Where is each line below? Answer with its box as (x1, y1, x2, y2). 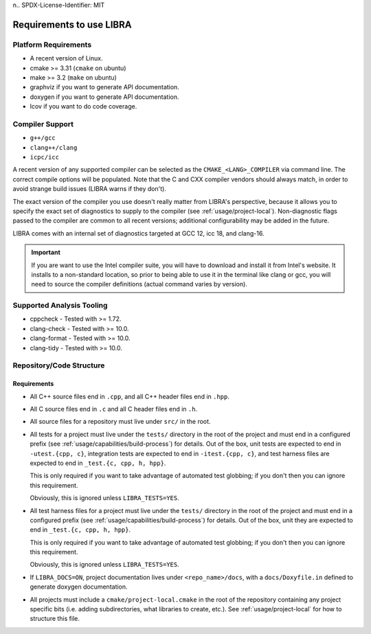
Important (31, 248, 61, 257)
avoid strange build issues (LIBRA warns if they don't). (12, 185, 166, 193)
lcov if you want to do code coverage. (30, 102, 137, 111)
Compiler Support (12, 119, 74, 128)
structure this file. (30, 615, 80, 623)
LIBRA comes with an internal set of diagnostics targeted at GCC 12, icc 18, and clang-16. (12, 229, 265, 237)
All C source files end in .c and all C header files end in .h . (30, 405, 198, 413)
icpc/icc (30, 153, 60, 161)
